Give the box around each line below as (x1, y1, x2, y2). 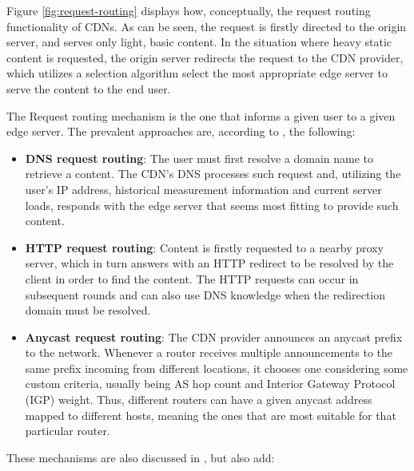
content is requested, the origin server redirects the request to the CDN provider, (6, 49, 404, 65)
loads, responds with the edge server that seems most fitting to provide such (25, 196, 399, 213)
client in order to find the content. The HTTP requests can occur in (25, 270, 359, 287)
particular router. (25, 422, 110, 439)
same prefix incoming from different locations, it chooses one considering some (25, 359, 408, 376)
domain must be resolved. (25, 302, 151, 319)
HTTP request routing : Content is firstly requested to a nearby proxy (25, 239, 384, 255)
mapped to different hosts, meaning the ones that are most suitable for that (25, 406, 396, 423)
